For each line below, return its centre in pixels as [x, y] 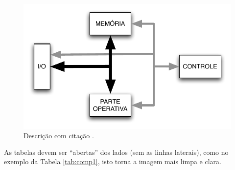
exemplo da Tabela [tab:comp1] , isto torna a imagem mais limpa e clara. [113, 161]
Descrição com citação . [59, 136]
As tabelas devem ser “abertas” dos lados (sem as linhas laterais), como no [116, 152]
